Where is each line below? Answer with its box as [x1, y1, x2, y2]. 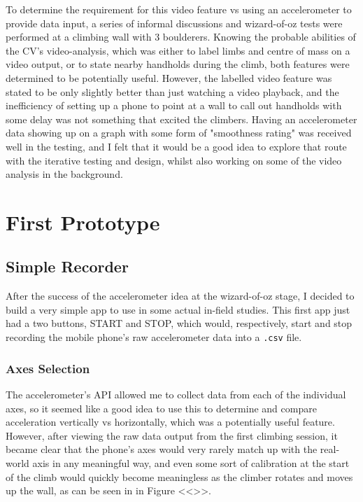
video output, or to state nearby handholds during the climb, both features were [6, 57, 350, 71]
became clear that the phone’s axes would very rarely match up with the [6, 442, 318, 456]
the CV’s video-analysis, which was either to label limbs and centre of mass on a [6, 43, 350, 57]
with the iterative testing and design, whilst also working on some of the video [6, 153, 342, 167]
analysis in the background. [6, 167, 123, 181]
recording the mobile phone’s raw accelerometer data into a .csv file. [6, 330, 302, 344]
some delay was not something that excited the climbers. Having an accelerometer [6, 111, 357, 126]
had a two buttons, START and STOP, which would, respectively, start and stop [6, 316, 353, 330]
